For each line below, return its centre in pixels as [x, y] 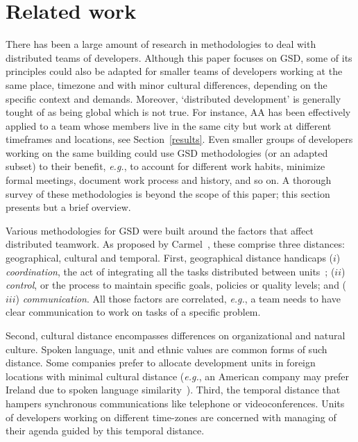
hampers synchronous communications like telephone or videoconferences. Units [175, 403]
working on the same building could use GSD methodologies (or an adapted [167, 152]
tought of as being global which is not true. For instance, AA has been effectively [178, 112]
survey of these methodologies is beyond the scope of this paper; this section [168, 193]
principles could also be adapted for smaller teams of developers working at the [174, 71]
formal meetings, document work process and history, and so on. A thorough [169, 180]
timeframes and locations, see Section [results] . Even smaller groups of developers [179, 139]
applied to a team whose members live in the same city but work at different [169, 125]
